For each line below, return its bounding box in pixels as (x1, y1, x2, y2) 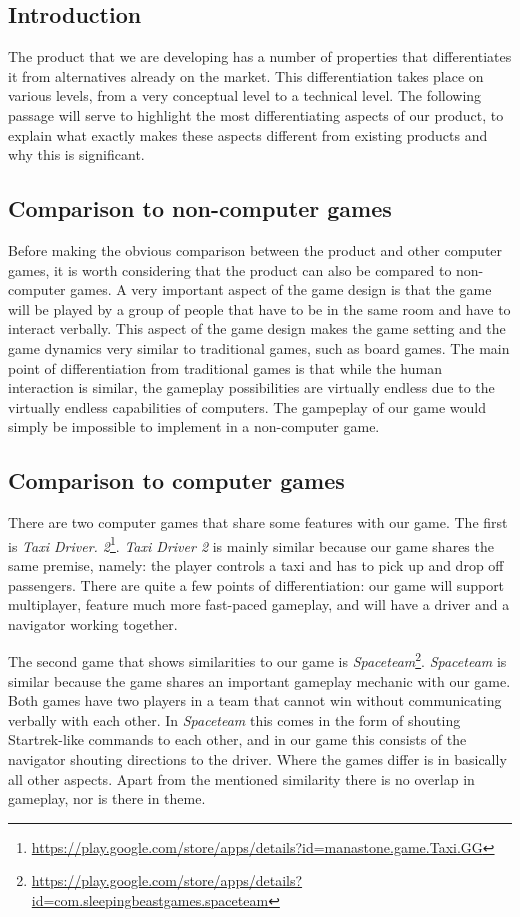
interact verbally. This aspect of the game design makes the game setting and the (8, 318, 506, 339)
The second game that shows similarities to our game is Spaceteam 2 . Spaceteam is (8, 648, 507, 671)
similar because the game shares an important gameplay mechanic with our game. (8, 670, 511, 691)
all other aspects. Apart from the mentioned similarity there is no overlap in (8, 768, 475, 789)
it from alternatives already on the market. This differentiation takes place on (8, 65, 484, 86)
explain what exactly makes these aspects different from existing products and (8, 124, 488, 145)
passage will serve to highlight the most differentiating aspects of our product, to (8, 104, 504, 125)
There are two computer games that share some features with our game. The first (8, 512, 508, 533)
